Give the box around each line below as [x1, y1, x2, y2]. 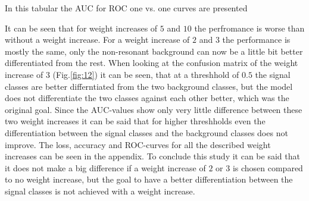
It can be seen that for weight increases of [5, 21, 158, 34]
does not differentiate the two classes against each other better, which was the [5, 92, 289, 104]
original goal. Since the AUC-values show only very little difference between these [5, 103, 302, 115]
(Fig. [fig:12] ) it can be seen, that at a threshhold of [52, 68, 239, 80]
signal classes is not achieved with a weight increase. [5, 184, 195, 197]
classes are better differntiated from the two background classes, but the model [5, 80, 293, 92]
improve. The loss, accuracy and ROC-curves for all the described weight [5, 138, 271, 150]
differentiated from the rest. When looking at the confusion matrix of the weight [5, 56, 298, 69]
